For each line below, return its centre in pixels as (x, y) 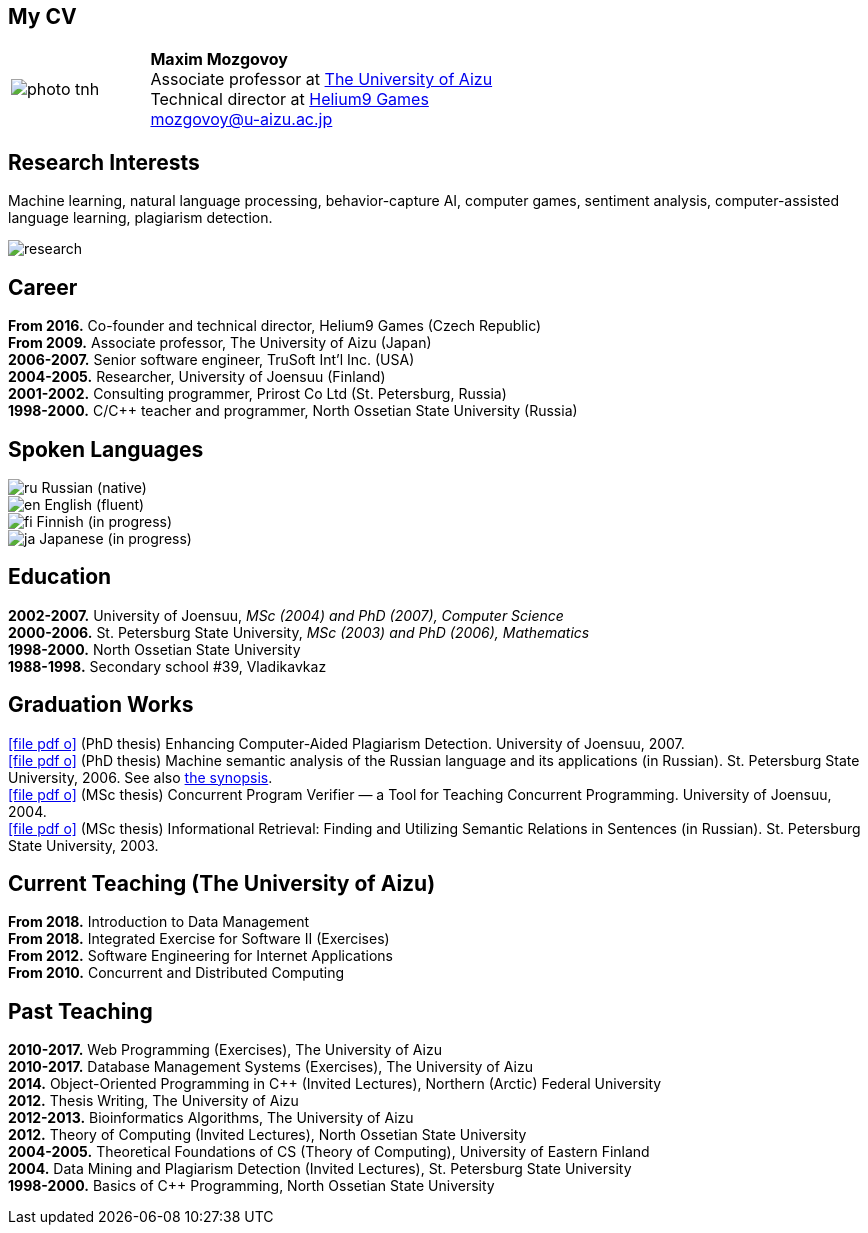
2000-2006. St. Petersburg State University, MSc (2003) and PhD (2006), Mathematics (299, 632)
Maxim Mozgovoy (219, 59)
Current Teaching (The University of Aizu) (222, 884)
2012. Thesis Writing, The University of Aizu (153, 1101)
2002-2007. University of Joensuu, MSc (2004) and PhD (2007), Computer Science (286, 615)
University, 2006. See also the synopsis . (140, 777)
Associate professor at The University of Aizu (321, 79)
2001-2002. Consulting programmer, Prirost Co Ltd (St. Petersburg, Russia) (257, 394)
